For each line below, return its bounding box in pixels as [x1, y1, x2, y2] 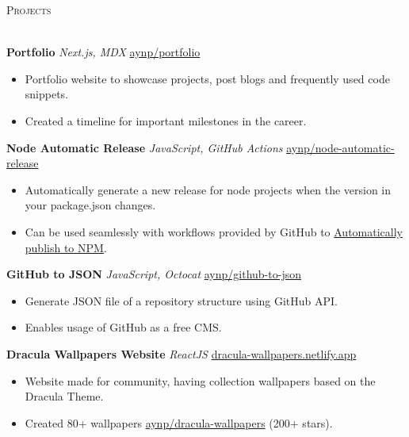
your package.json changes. [25, 197, 156, 213]
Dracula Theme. [25, 388, 104, 404]
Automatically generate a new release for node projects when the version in [25, 181, 392, 197]
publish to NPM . [25, 239, 107, 255]
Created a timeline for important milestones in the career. [25, 112, 307, 128]
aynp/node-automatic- [286, 139, 395, 155]
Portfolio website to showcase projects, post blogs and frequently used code [25, 70, 390, 86]
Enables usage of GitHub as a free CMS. [25, 319, 222, 335]
